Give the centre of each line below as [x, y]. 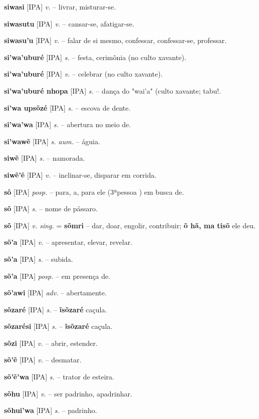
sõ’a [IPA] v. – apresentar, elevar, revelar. [68, 242]
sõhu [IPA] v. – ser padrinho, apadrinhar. [68, 393]
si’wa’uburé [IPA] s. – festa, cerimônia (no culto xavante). [95, 57]
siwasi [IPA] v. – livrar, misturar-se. [60, 7]
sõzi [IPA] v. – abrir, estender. [51, 343]
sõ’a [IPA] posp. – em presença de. [57, 276]
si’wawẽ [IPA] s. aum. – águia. [52, 141]
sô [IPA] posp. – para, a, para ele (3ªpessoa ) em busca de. [94, 191]
